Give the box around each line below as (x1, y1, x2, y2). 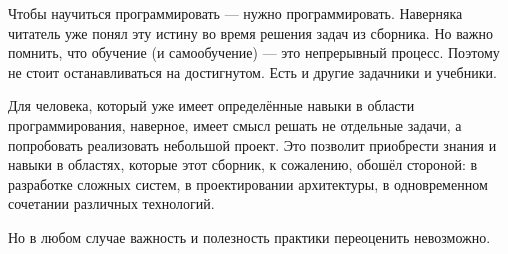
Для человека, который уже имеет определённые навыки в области (8, 95, 415, 116)
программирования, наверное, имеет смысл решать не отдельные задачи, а (8, 114, 462, 135)
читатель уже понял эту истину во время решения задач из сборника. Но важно (8, 22, 493, 43)
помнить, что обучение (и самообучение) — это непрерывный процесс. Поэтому (8, 42, 500, 63)
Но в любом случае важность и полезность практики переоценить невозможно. (8, 226, 491, 247)
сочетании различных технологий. (8, 193, 215, 214)
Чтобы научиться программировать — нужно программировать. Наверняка (8, 3, 463, 23)
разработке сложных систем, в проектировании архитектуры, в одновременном (8, 173, 488, 194)
